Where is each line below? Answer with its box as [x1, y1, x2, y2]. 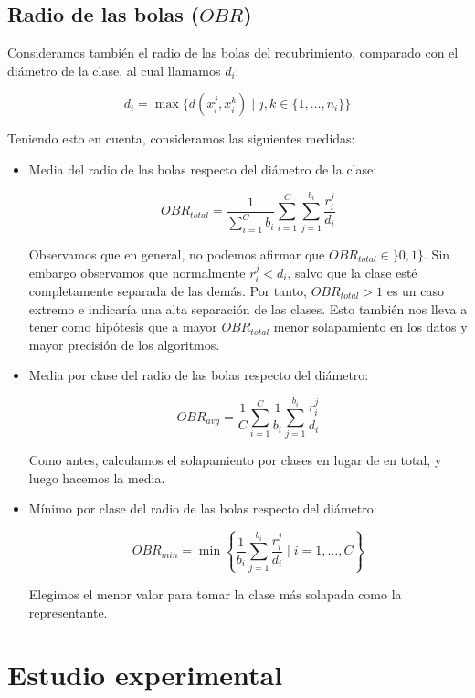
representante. [28, 602, 108, 621]
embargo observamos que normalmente [28, 262, 246, 281]
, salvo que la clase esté [287, 262, 417, 281]
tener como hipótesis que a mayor [28, 317, 217, 336]
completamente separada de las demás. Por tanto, [28, 281, 307, 300]
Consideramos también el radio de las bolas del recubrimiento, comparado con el [7, 43, 459, 62]
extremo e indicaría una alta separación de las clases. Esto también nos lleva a [28, 299, 468, 318]
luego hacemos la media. [28, 468, 165, 487]
